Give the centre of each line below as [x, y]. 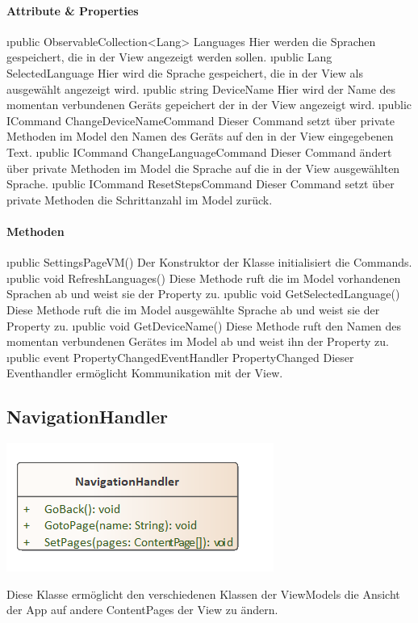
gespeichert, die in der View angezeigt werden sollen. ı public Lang [169, 57]
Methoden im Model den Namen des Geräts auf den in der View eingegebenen [200, 136]
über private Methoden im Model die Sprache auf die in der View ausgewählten [203, 168]
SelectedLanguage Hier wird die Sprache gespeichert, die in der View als [185, 72]
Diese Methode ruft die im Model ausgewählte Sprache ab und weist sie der [193, 309]
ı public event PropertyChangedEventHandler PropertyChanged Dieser [180, 357]
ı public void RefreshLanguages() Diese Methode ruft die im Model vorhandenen [204, 278]
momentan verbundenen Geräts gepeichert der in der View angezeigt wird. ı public [209, 105]
